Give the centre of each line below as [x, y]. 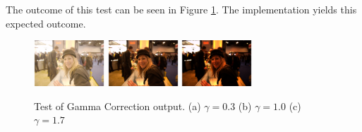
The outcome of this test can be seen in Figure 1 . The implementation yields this [181, 9]
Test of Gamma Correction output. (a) [117, 106]
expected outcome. [46, 23]
